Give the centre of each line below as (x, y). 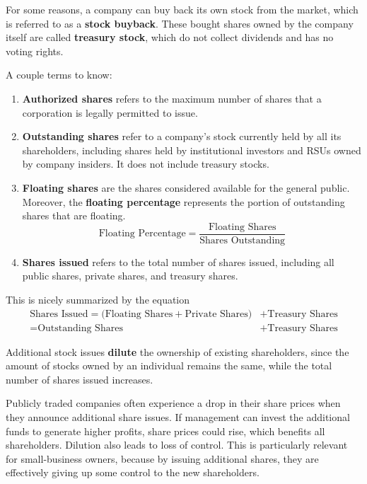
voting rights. (35, 51)
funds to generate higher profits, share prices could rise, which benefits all (165, 431)
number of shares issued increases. (80, 379)
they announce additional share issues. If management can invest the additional (178, 417)
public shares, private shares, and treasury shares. (130, 276)
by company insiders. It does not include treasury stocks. (146, 164)
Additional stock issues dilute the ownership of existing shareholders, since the (177, 351)
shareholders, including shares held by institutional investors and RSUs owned (192, 150)
